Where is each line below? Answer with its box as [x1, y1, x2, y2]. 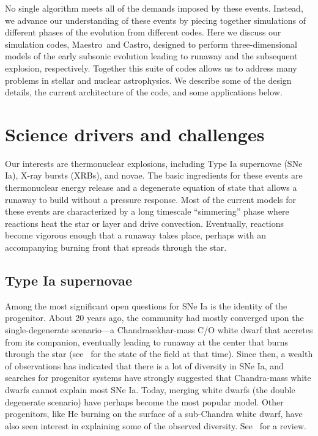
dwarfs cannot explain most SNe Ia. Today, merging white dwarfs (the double [5, 383, 295, 396]
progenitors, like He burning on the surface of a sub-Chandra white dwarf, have [5, 407, 303, 420]
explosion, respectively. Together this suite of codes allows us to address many [5, 61, 297, 74]
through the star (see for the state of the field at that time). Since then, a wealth [5, 347, 313, 360]
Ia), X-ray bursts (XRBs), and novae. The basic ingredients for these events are [5, 169, 303, 182]
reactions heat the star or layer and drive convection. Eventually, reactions [5, 216, 284, 229]
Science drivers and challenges [5, 121, 265, 146]
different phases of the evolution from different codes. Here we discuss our [5, 26, 281, 39]
